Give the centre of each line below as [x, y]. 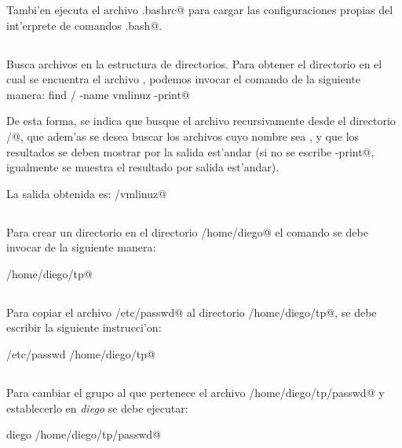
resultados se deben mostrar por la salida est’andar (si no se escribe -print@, [190, 151]
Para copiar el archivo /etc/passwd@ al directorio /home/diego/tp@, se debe [192, 312]
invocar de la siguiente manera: [81, 247]
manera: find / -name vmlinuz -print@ [98, 94]
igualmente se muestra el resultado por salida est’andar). [143, 167]
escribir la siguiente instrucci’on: [84, 327]
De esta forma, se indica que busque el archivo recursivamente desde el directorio [201, 121]
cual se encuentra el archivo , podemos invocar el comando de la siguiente [184, 79]
